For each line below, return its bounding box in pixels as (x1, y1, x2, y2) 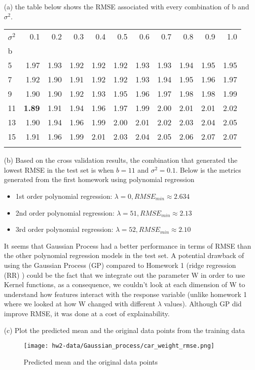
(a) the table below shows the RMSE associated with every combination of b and (4, 1, 249, 11)
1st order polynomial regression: (15, 190, 112, 201)
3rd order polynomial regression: (15, 224, 113, 234)
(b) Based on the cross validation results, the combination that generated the (4, 155, 238, 165)
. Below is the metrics (176, 164, 241, 175)
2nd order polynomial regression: (15, 207, 115, 218)
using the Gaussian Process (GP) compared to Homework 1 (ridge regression (4, 259, 236, 270)
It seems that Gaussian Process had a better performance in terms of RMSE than (4, 240, 252, 251)
